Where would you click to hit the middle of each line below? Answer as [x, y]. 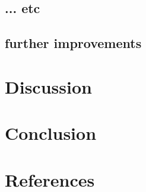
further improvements [73, 43]
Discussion [48, 86]
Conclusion [51, 133]
